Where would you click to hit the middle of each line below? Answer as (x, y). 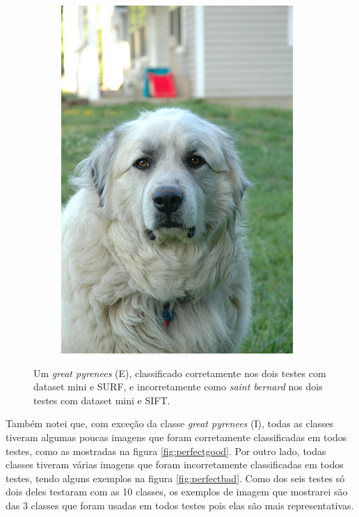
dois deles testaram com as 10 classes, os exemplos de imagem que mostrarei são (177, 492)
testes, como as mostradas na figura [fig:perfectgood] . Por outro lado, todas (166, 451)
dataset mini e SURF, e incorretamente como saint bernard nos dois (178, 387)
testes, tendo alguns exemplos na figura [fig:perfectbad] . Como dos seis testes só (175, 478)
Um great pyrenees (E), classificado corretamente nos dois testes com (180, 373)
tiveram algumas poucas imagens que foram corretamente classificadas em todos (176, 437)
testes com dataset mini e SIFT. (102, 400)
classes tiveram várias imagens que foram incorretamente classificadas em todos (175, 464)
